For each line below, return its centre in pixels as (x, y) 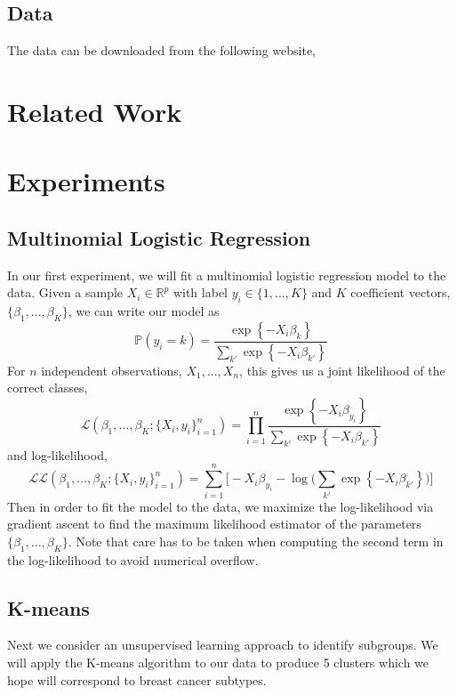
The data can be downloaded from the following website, (162, 50)
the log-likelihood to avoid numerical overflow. (133, 559)
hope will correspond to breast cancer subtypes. (137, 679)
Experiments (86, 181)
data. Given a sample (65, 292)
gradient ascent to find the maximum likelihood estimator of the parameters (214, 524)
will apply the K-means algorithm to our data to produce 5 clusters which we (218, 662)
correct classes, (48, 388)
